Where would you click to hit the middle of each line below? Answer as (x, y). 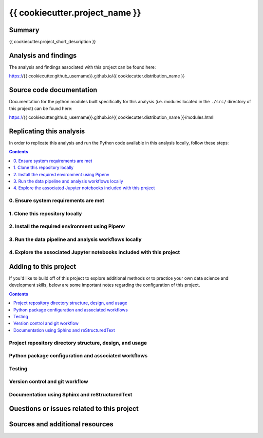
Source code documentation (53, 90)
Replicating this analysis (47, 131)
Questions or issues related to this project (74, 409)
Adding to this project (43, 266)
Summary (24, 30)
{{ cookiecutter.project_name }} (75, 13)
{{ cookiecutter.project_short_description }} (52, 42)
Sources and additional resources (61, 424)
